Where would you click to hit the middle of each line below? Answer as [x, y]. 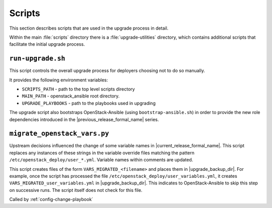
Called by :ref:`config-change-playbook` [51, 199]
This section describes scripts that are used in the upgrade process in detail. [89, 28]
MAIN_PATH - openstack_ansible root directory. [71, 96]
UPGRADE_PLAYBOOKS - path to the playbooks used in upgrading [89, 103]
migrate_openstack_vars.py [59, 134]
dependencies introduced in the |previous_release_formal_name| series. [84, 119]
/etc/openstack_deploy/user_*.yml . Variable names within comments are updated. [101, 160]
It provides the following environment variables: [59, 80]
